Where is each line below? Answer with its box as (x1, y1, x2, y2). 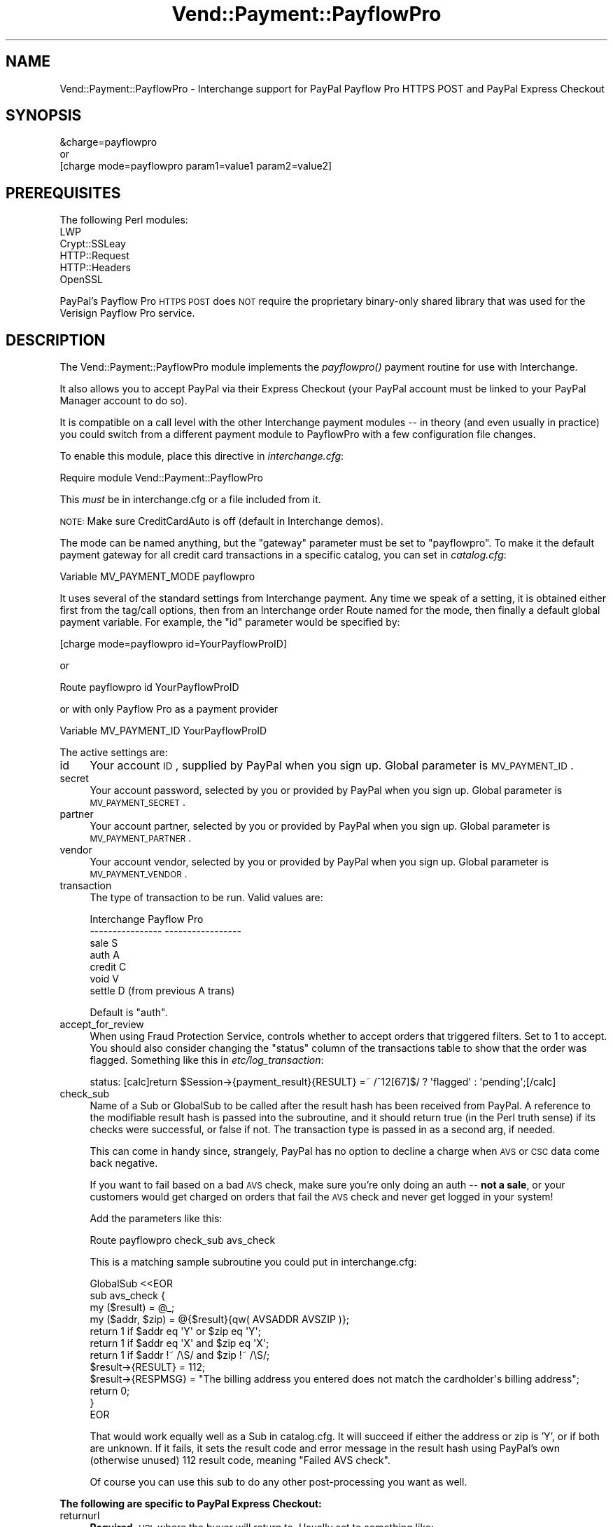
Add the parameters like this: (90, 1212, 223, 1225)
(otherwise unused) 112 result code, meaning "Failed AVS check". (90, 1454, 390, 1467)
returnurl (59, 1509, 100, 1522)
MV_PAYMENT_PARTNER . (90, 832, 192, 844)
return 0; (90, 1385, 130, 1397)
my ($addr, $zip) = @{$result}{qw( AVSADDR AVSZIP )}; (90, 1313, 350, 1326)
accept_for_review (59, 1018, 144, 1031)
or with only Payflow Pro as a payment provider (59, 703, 279, 715)
